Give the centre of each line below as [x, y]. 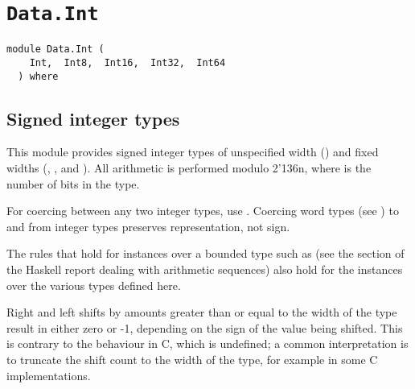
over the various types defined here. [94, 285]
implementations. [49, 375]
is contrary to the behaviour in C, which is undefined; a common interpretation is [207, 343]
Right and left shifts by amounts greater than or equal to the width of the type [202, 312]
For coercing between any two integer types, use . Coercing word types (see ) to [203, 211]
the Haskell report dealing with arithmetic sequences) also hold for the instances [205, 269]
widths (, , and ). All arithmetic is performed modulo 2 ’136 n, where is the [189, 168]
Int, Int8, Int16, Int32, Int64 [127, 62]
